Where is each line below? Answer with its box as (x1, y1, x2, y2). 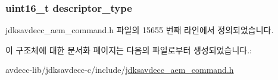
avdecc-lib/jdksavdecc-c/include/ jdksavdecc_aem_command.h (5, 63, 234, 76)
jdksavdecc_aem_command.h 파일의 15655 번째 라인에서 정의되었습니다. (5, 24, 274, 36)
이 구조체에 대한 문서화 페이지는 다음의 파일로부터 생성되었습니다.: (5, 43, 252, 56)
